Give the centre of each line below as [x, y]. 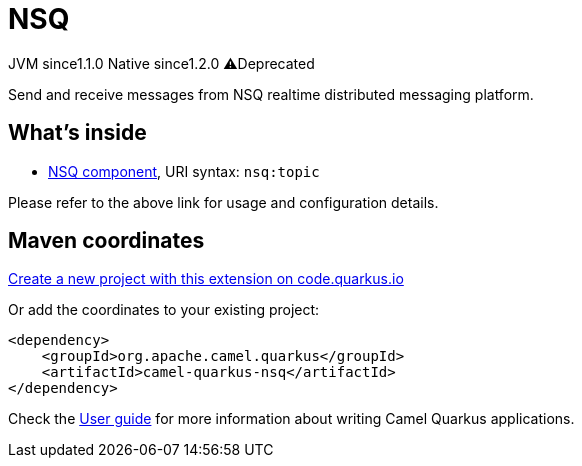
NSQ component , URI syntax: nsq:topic [184, 171]
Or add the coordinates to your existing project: [164, 310]
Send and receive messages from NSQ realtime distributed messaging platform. [271, 94]
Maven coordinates [106, 241]
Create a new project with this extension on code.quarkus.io [206, 279]
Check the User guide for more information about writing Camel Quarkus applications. [291, 419]
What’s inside [77, 133]
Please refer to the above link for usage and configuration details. [223, 202]
